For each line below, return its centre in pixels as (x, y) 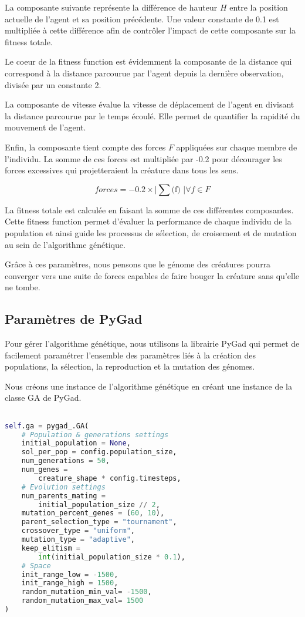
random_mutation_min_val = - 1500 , (87, 592)
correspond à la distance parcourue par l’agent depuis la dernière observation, (144, 73)
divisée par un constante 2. (53, 84)
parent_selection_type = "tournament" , (99, 522)
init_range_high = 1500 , (70, 583)
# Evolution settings (63, 487)
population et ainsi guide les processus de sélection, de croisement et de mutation (151, 232)
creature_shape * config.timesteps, (110, 478)
